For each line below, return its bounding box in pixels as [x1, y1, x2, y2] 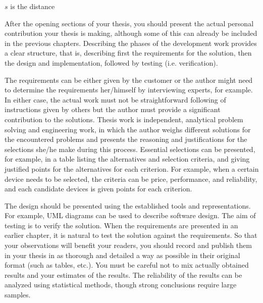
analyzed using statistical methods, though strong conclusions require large [5, 279, 237, 290]
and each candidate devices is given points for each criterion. [5, 183, 192, 194]
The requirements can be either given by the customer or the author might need [5, 74, 253, 85]
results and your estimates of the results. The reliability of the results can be [5, 269, 242, 280]
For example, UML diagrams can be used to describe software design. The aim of [5, 210, 256, 221]
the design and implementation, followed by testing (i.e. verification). [5, 57, 218, 68]
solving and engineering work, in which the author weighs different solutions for [5, 124, 251, 134]
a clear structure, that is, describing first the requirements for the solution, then [5, 47, 252, 58]
